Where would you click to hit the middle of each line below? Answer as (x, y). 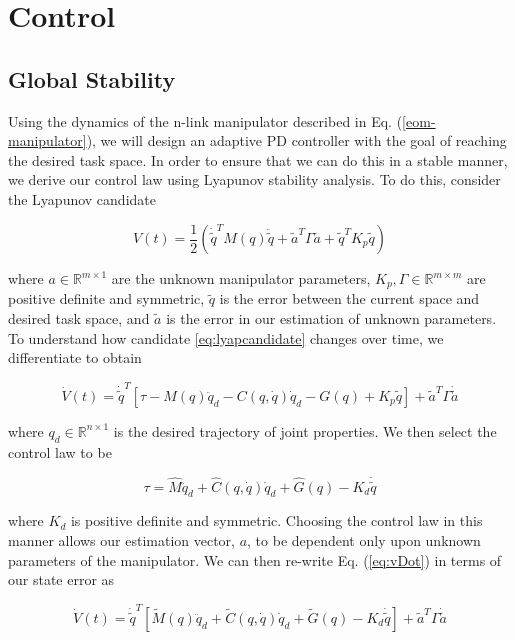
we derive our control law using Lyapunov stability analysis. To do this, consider (254, 179)
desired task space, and (79, 318)
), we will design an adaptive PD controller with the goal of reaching (296, 140)
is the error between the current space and (349, 298)
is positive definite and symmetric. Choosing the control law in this (276, 520)
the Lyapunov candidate (82, 198)
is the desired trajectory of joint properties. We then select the (305, 430)
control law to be (60, 451)
